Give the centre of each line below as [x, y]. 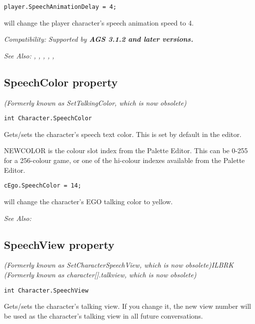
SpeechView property [59, 244]
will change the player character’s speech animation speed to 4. [99, 22]
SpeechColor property [61, 82]
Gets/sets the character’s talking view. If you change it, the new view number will [127, 306]
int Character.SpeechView [46, 290]
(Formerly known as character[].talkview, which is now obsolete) [100, 274]
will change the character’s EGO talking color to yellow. [88, 201]
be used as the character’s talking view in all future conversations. [103, 315]
